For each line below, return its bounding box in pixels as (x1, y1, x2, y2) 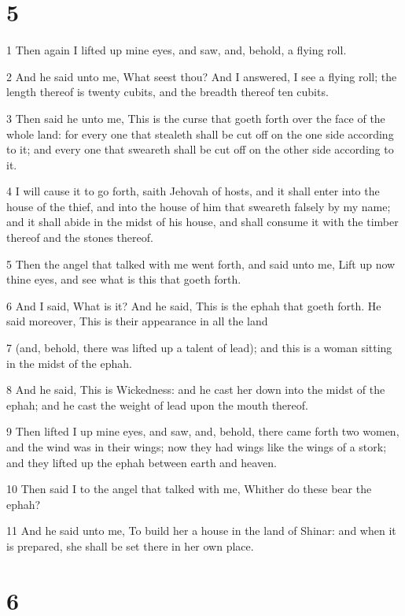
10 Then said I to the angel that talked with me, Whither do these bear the (6, 481, 372, 497)
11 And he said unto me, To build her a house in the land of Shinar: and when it (6, 522, 396, 539)
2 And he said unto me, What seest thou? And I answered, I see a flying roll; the (6, 68, 397, 84)
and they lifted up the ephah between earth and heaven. (6, 454, 277, 470)
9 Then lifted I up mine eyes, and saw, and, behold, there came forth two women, (6, 423, 399, 440)
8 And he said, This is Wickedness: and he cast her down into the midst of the (6, 381, 385, 398)
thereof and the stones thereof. (6, 229, 153, 246)
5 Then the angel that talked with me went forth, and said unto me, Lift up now (6, 255, 396, 272)
